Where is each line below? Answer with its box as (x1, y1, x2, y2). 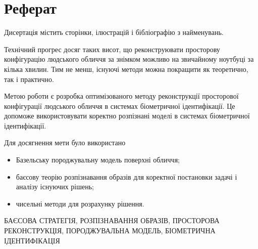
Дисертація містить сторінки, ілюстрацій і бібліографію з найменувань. (4, 27, 224, 37)
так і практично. (4, 73, 54, 84)
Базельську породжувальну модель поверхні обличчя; (16, 154, 180, 165)
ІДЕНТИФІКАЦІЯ (4, 235, 60, 245)
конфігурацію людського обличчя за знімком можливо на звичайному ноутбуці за (4, 54, 254, 64)
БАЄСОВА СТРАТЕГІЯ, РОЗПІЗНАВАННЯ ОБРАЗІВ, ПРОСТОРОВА (4, 215, 220, 226)
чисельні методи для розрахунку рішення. (16, 198, 144, 209)
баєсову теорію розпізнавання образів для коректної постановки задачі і (16, 171, 237, 182)
